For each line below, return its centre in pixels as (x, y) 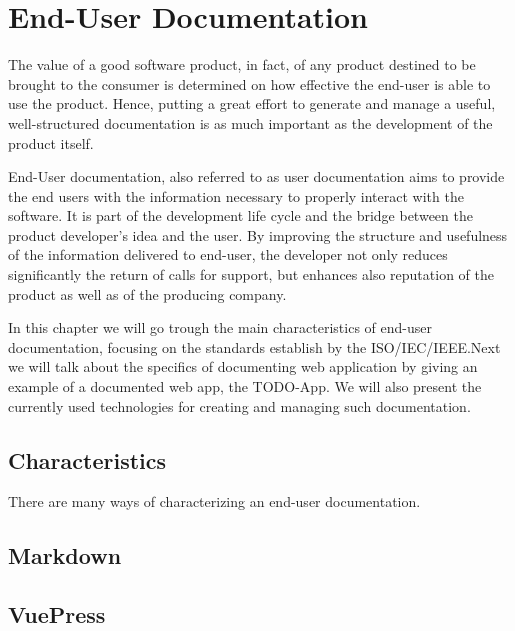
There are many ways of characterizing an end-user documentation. (214, 501)
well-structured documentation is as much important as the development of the (250, 122)
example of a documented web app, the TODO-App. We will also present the (245, 386)
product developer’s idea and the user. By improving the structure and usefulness (258, 234)
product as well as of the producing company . (147, 293)
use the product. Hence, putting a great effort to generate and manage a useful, (252, 103)
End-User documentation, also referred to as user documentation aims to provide (256, 176)
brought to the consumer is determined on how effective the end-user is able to (249, 83)
